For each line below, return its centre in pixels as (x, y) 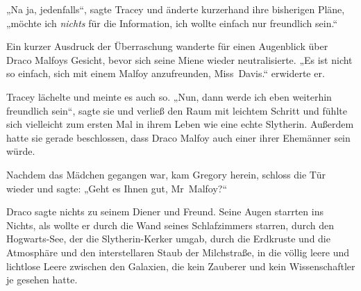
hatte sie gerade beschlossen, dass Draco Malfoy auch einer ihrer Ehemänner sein (178, 137)
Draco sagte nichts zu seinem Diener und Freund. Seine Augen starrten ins (165, 211)
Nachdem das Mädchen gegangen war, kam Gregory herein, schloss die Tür (166, 174)
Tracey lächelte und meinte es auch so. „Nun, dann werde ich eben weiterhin (169, 96)
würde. (21, 151)
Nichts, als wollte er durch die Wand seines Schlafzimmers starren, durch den (170, 225)
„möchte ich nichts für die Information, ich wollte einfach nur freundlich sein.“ (172, 23)
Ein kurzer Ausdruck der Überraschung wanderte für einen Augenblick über (167, 46)
